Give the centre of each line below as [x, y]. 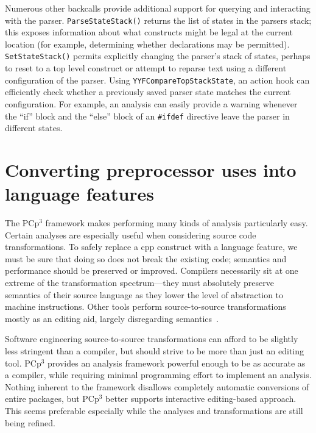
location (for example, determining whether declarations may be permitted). [147, 44]
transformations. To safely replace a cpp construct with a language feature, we [151, 247]
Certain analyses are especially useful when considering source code [131, 234]
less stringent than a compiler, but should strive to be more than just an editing [155, 351]
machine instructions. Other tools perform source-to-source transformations [146, 306]
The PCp [22, 223]
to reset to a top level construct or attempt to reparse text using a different [146, 68]
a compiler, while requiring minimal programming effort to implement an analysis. [158, 375]
